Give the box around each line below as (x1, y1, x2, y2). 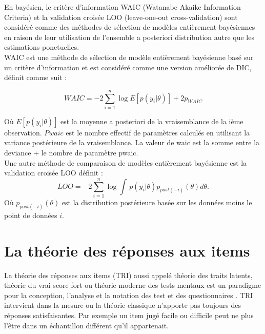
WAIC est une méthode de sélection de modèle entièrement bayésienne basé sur (4, 51, 254, 62)
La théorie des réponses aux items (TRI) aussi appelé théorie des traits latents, (4, 269, 253, 280)
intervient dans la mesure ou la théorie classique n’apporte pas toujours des (4, 300, 241, 310)
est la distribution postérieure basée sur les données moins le (62, 197, 252, 207)
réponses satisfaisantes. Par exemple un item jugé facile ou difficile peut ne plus (4, 309, 254, 320)
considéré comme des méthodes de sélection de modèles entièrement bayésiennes (4, 22, 255, 32)
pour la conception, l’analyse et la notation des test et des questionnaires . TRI (4, 289, 253, 300)
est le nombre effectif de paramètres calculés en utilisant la (66, 127, 250, 137)
